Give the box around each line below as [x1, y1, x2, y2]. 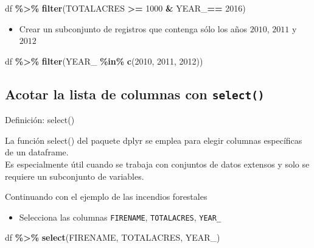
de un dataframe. [5, 146, 69, 158]
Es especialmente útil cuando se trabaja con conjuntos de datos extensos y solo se [5, 157, 310, 170]
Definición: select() [5, 113, 75, 126]
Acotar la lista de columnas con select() [5, 84, 265, 103]
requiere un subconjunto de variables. [5, 169, 144, 182]
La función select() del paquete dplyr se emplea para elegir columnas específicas [5, 133, 302, 146]
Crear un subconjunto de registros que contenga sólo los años [19, 22, 248, 35]
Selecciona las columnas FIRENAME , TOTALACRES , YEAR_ [19, 210, 222, 223]
